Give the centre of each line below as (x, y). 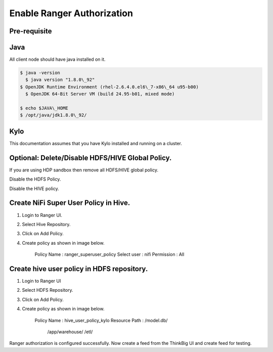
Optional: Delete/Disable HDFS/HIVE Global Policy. (90, 158)
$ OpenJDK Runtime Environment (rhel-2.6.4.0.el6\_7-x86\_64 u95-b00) (109, 87)
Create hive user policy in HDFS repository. (79, 269)
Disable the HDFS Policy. (35, 179)
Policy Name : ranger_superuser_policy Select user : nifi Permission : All (109, 254)
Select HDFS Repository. (48, 290)
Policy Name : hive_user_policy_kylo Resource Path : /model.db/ (101, 320)
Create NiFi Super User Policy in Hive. (70, 203)
